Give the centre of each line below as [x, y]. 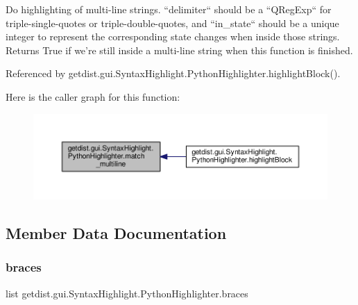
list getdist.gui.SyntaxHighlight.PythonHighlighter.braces [127, 293]
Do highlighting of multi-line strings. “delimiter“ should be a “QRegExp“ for [169, 9]
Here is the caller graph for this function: [93, 96]
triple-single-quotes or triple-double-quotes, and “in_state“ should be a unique [172, 23]
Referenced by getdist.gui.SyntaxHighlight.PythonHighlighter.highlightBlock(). [173, 73]
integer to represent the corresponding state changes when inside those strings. [173, 36]
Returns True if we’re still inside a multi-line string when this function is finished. [179, 50]
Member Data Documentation [116, 232]
